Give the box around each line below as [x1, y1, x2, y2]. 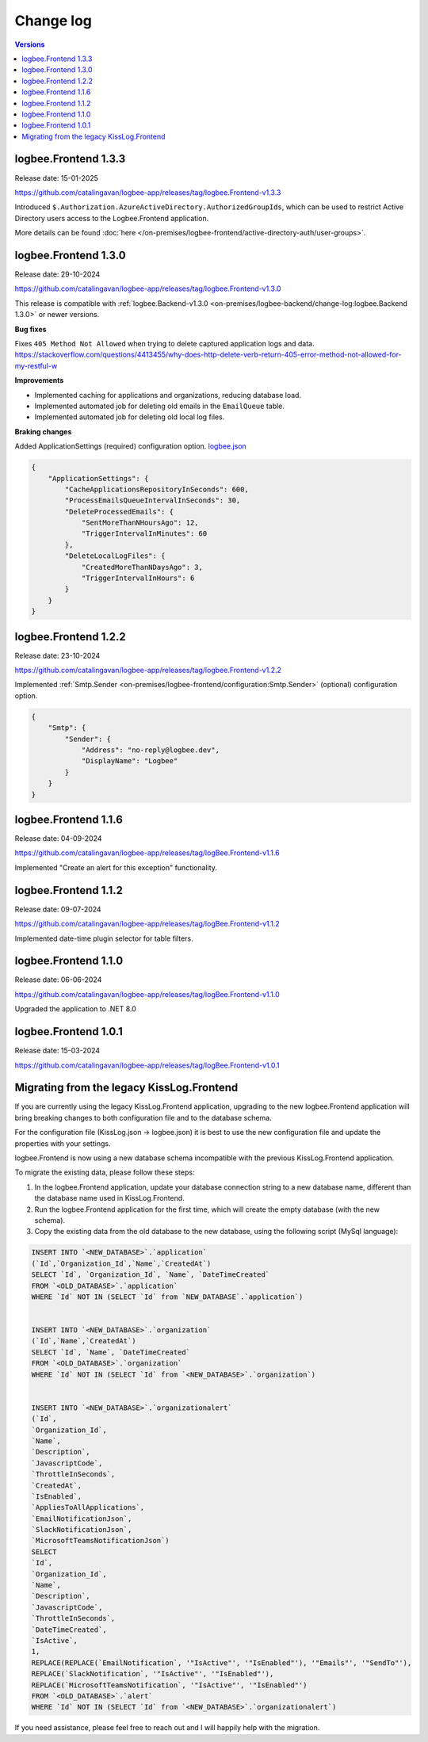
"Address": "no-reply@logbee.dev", [81, 746, 220, 754]
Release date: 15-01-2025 [14, 173, 99, 182]
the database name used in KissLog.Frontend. [34, 1194, 185, 1203]
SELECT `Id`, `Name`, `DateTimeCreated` [31, 1347, 190, 1357]
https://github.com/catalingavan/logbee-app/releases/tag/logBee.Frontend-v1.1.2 [14, 919, 281, 929]
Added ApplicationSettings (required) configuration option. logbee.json [14, 441, 247, 451]
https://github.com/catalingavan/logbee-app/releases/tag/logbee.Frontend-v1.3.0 [14, 284, 281, 293]
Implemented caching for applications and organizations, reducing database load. [34, 390, 301, 399]
